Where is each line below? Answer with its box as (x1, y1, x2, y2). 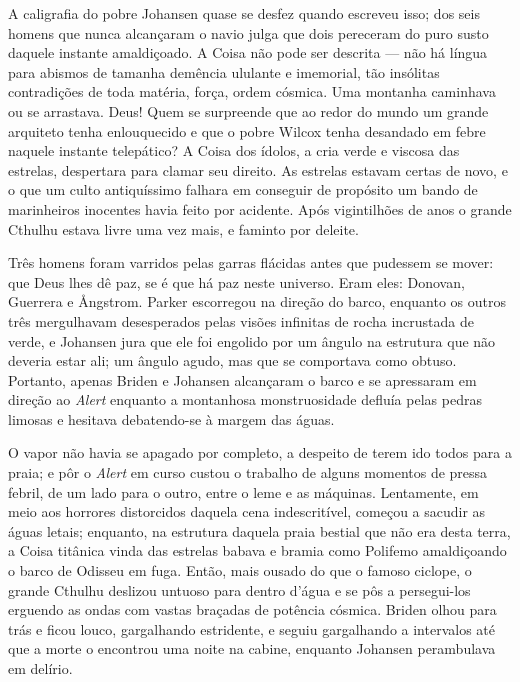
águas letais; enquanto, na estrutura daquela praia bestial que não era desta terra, (8, 520, 511, 541)
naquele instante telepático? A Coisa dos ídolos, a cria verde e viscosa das (8, 140, 460, 161)
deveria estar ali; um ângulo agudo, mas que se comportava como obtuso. (8, 350, 457, 371)
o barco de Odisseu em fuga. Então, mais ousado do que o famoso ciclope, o (8, 560, 472, 581)
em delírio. (8, 658, 73, 678)
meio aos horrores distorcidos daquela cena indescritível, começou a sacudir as (8, 501, 486, 522)
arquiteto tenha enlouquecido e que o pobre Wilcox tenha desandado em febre (8, 120, 486, 141)
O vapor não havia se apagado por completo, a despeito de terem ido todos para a (8, 442, 512, 463)
